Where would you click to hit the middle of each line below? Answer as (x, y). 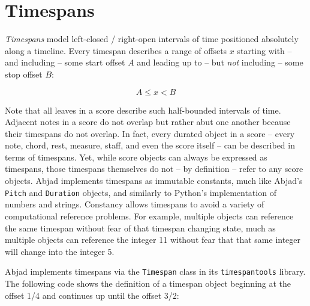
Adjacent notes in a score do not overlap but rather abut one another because (148, 122)
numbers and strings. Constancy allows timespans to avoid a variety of (135, 204)
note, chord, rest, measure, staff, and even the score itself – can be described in (150, 145)
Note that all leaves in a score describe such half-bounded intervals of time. (143, 110)
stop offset (24, 74)
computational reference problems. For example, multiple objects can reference (149, 216)
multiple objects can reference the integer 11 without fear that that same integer (153, 240)
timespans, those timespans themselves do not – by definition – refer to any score (154, 169)
